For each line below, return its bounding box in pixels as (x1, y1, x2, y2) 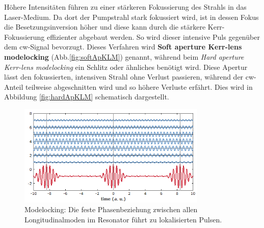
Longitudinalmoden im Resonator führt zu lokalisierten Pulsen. (24, 214, 222, 224)
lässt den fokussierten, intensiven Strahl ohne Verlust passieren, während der (4, 71, 244, 82)
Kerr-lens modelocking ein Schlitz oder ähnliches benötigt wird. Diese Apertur (4, 61, 248, 72)
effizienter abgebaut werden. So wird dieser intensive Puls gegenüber (47, 31, 260, 42)
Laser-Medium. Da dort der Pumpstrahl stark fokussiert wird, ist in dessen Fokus (4, 11, 259, 22)
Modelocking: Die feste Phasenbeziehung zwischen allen (24, 204, 198, 215)
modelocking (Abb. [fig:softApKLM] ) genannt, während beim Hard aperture (4, 51, 244, 62)
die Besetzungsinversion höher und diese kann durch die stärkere (4, 21, 206, 32)
